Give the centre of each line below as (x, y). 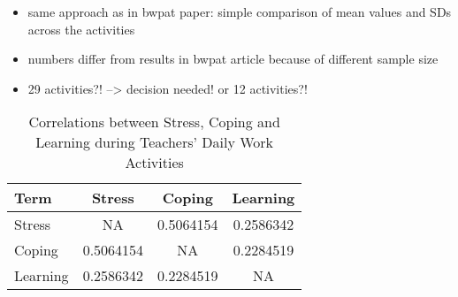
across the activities (81, 29)
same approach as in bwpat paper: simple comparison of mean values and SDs (240, 11)
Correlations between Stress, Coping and (154, 122)
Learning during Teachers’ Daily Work (155, 142)
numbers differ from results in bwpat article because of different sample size (233, 59)
